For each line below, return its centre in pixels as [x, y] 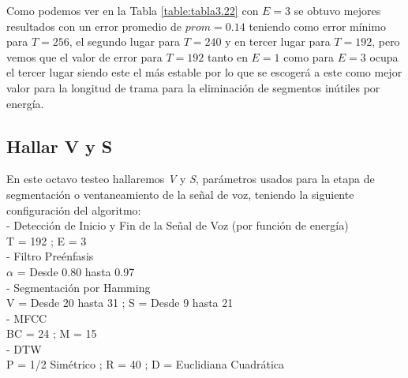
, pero [386, 41]
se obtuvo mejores [337, 10]
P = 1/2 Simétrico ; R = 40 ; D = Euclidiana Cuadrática [146, 364]
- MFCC [27, 318]
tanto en [227, 56]
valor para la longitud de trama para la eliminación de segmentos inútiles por [193, 87]
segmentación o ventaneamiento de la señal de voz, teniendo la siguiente [180, 194]
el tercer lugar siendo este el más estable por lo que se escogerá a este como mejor [204, 72]
